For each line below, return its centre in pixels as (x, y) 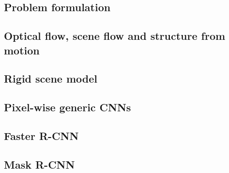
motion (22, 50)
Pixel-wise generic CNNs (68, 107)
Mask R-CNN (39, 164)
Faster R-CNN (41, 135)
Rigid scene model (51, 78)
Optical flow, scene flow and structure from (115, 36)
